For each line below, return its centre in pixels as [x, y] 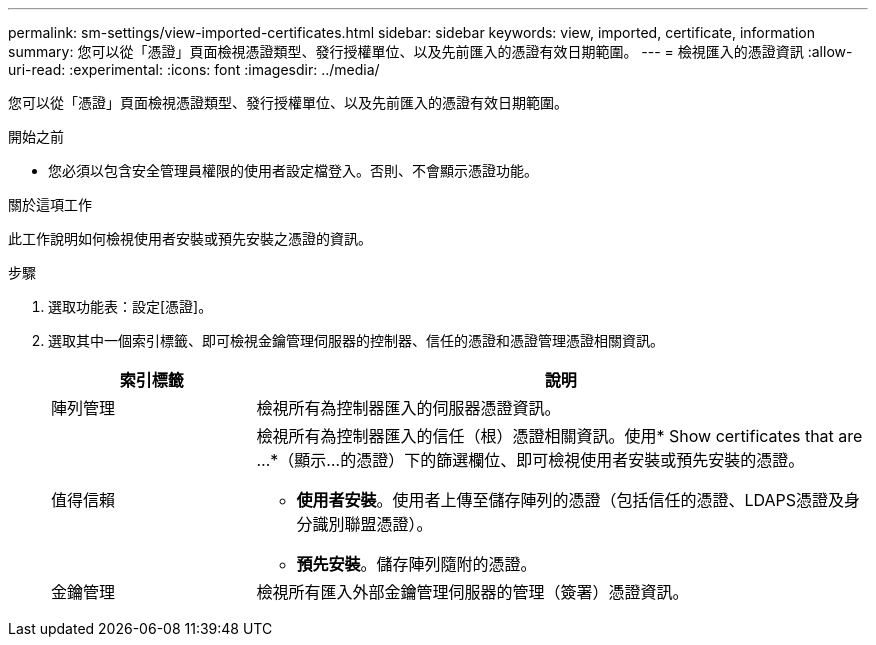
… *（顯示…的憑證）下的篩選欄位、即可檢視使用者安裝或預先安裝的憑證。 [530, 460]
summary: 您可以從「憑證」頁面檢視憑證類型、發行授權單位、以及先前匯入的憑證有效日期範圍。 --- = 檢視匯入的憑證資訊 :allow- [430, 51]
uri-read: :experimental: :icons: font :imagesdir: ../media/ [194, 69]
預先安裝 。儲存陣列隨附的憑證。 [416, 564]
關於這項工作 [50, 204]
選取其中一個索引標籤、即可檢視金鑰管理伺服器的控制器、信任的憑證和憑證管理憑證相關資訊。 [356, 340]
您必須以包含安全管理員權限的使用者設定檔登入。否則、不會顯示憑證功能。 [293, 170]
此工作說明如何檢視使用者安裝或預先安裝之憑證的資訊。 [190, 238]
